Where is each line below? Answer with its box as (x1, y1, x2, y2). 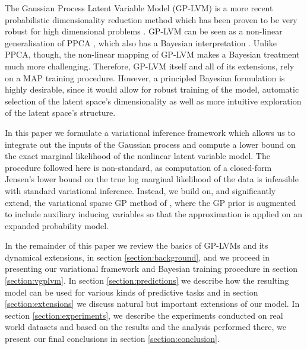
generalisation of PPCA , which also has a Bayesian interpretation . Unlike (5, 36, 277, 49)
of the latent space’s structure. (5, 106, 116, 119)
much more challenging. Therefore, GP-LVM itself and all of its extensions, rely (5, 59, 295, 72)
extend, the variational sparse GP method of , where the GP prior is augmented (5, 196, 296, 208)
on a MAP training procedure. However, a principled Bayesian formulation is (5, 71, 285, 84)
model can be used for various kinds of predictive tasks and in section (5, 285, 258, 298)
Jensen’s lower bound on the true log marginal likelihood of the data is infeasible (5, 173, 299, 185)
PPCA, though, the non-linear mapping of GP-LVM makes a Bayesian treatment (5, 48, 300, 61)
